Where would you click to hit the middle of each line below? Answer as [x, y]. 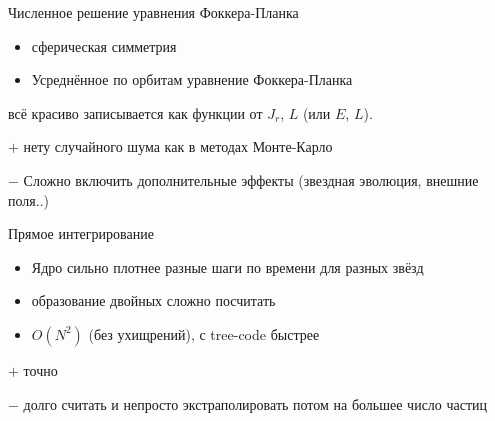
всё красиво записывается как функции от [135, 112]
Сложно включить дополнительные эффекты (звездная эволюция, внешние [251, 179]
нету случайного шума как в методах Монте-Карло [178, 146]
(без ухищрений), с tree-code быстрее [204, 333]
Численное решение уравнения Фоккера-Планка [153, 12]
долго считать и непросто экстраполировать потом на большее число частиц [255, 403]
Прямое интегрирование [81, 233]
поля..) [28, 199]
